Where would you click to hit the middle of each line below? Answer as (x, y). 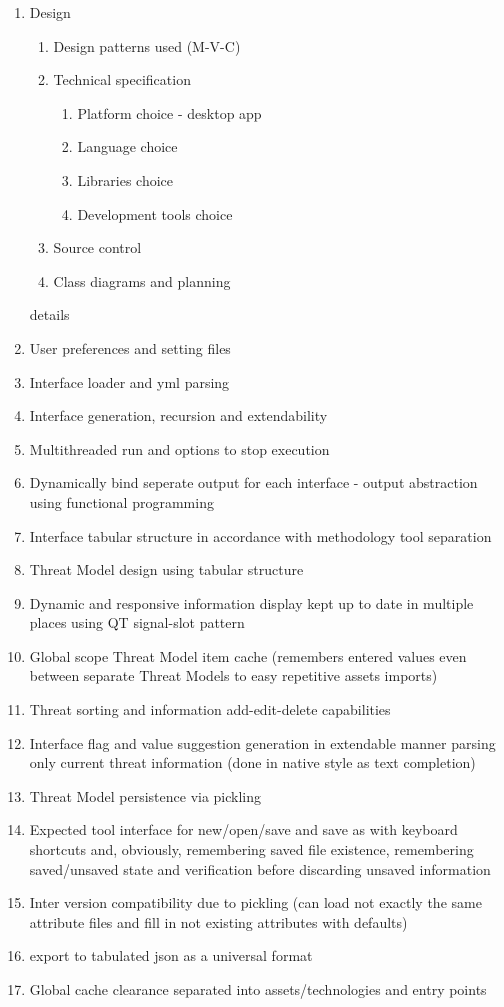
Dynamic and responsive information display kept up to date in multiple (251, 602)
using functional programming (121, 501)
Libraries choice (125, 179)
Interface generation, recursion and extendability (178, 415)
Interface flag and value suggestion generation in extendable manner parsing (262, 742)
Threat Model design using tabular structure (166, 569)
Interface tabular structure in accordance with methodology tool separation (260, 535)
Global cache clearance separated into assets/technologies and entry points (258, 989)
